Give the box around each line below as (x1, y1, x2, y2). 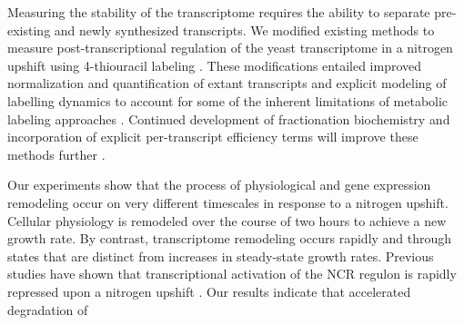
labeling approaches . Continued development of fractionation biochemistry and (7, 109, 450, 128)
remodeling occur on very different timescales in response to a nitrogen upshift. (7, 192, 449, 212)
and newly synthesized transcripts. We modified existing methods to (54, 20, 435, 39)
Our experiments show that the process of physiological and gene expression (7, 175, 431, 194)
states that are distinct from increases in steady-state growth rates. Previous (7, 246, 434, 265)
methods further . (7, 144, 106, 163)
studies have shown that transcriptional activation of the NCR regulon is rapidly (7, 264, 457, 283)
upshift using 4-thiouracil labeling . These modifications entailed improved (7, 55, 422, 74)
